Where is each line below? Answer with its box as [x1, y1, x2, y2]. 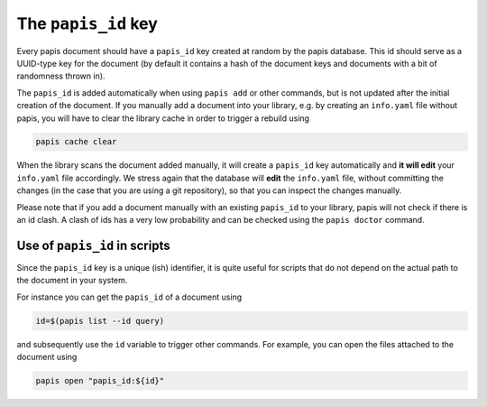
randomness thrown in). [16, 70, 106, 81]
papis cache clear [35, 136, 117, 147]
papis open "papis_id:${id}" [35, 375, 165, 386]
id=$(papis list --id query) [35, 316, 165, 326]
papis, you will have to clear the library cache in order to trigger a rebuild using [16, 113, 310, 124]
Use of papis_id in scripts [16, 237, 170, 253]
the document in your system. [16, 275, 128, 286]
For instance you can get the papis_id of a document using [16, 291, 243, 302]
